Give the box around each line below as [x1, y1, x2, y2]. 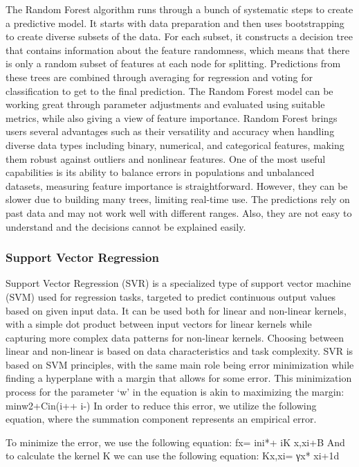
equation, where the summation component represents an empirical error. [6, 412, 317, 426]
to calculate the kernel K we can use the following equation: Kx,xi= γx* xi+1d [6, 448, 340, 463]
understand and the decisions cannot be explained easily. [6, 219, 246, 233]
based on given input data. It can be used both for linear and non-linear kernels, [6, 303, 347, 317]
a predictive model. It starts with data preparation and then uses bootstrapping [6, 15, 344, 30]
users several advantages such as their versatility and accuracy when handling [6, 124, 335, 139]
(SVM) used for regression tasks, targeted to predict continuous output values [6, 289, 336, 303]
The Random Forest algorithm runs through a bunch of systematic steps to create [6, 2, 353, 16]
